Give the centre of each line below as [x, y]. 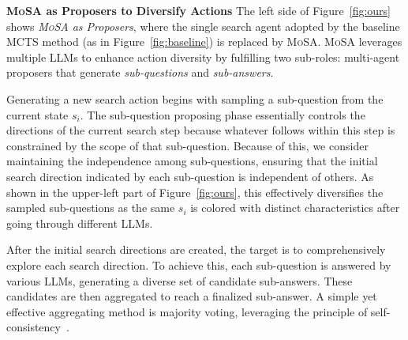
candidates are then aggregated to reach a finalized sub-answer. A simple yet [192, 296]
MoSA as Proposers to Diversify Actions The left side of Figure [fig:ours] [199, 10]
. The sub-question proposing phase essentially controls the [223, 114]
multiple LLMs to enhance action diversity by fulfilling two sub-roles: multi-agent [203, 57]
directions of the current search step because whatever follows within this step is [201, 130]
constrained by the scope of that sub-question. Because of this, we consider [187, 145]
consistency [34, 327]
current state [37, 114]
